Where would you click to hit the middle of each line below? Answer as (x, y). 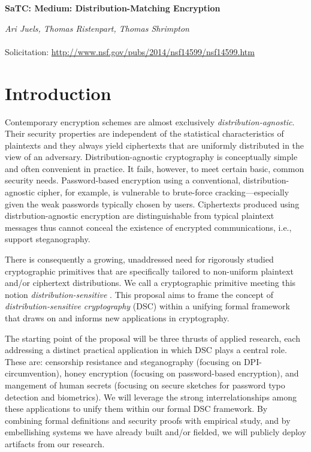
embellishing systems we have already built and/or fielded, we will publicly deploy (155, 432)
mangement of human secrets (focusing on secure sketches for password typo (145, 385)
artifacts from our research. (55, 443)
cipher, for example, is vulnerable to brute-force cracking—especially (163, 192)
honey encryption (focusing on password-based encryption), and (182, 373)
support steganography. (48, 239)
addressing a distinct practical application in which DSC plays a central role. (146, 350)
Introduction (58, 93)
